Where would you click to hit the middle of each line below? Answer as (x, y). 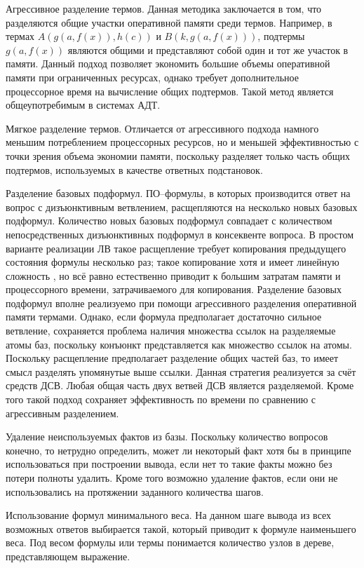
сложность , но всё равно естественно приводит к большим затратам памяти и (173, 275)
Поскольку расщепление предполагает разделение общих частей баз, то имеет (172, 358)
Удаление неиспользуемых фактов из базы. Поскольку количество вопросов (167, 437)
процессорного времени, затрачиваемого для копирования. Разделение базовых (174, 289)
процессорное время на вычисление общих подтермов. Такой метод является (170, 91)
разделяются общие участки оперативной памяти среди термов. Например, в (169, 22)
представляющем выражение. (68, 556)
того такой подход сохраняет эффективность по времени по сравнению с (161, 399)
